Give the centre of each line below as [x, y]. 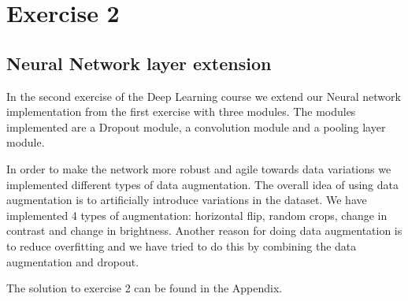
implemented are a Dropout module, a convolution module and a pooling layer [196, 126]
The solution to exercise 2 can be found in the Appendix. [145, 288]
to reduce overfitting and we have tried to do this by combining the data [182, 245]
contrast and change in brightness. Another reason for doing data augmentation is [204, 230]
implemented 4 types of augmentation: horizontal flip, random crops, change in [197, 215]
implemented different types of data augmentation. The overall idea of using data [203, 184]
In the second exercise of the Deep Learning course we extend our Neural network [204, 96]
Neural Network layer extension [139, 63]
